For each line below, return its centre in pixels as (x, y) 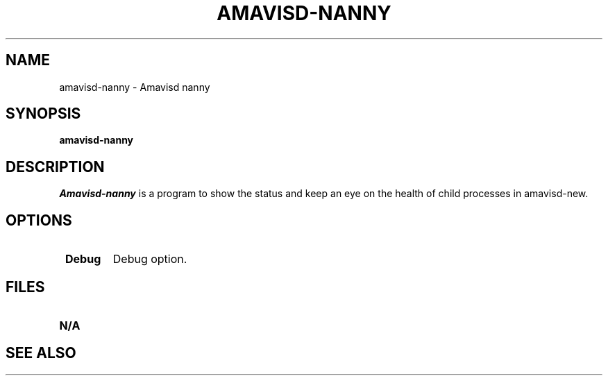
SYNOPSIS (43, 114)
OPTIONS (39, 220)
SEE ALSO (41, 353)
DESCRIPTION (55, 167)
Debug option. (150, 259)
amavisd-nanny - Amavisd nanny (135, 87)
